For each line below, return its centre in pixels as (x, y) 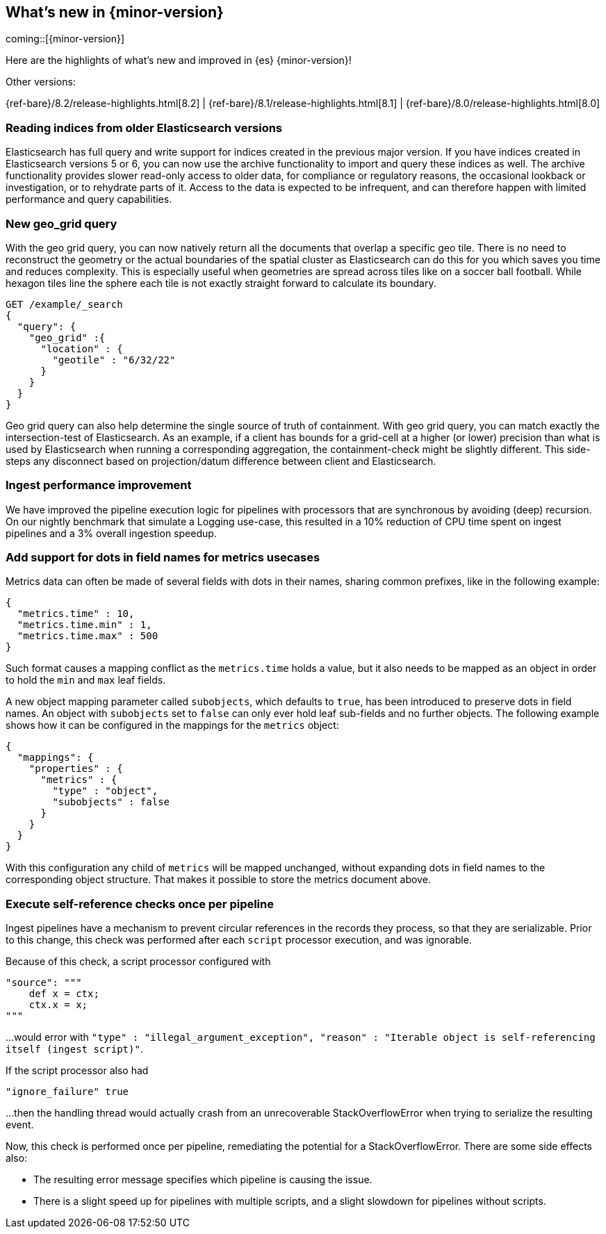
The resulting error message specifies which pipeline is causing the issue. (203, 1180)
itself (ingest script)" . (74, 1049)
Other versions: (41, 82)
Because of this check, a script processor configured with (138, 962)
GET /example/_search (64, 304)
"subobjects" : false (111, 802)
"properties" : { (76, 769)
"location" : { (82, 348)
